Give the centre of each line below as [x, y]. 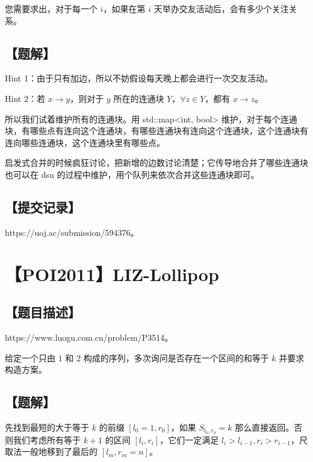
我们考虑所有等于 [47, 439]
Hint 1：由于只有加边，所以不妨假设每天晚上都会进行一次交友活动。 [139, 78]
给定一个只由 [30, 357]
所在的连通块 [139, 98]
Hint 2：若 [25, 98]
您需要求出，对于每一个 [51, 8]
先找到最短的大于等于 [47, 427]
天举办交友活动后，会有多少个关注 [221, 8]
